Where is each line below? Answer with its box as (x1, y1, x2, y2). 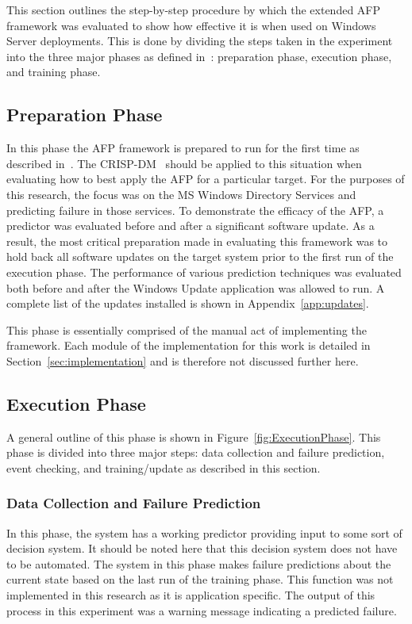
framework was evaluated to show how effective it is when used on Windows (6, 17, 376, 33)
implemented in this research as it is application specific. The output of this (6, 587, 375, 603)
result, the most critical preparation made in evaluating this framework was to (6, 232, 388, 249)
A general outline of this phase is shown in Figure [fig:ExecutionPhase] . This (6, 428, 381, 445)
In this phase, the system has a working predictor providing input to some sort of (6, 524, 402, 541)
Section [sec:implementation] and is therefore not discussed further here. (6, 352, 359, 369)
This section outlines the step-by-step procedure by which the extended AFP (6, 2, 381, 17)
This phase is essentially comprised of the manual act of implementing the (6, 321, 367, 338)
